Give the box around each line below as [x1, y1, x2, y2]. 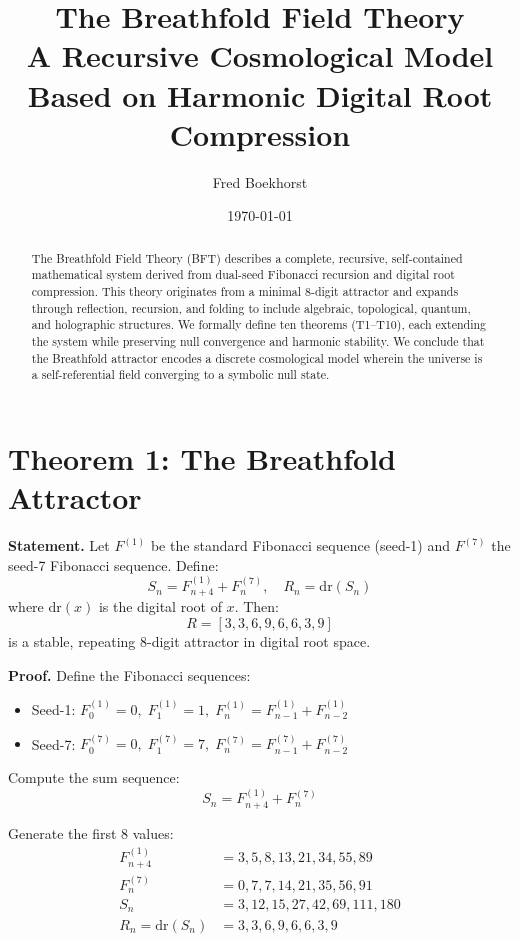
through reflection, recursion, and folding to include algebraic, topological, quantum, [31, 299, 471, 316]
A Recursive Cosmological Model [26, 35, 494, 76]
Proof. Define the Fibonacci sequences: [8, 664, 251, 685]
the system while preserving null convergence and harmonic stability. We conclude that [31, 332, 485, 349]
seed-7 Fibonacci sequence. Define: [8, 554, 219, 575]
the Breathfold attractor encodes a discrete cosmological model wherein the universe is [31, 349, 483, 366]
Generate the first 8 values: [8, 822, 174, 843]
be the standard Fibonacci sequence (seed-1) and [150, 535, 451, 556]
